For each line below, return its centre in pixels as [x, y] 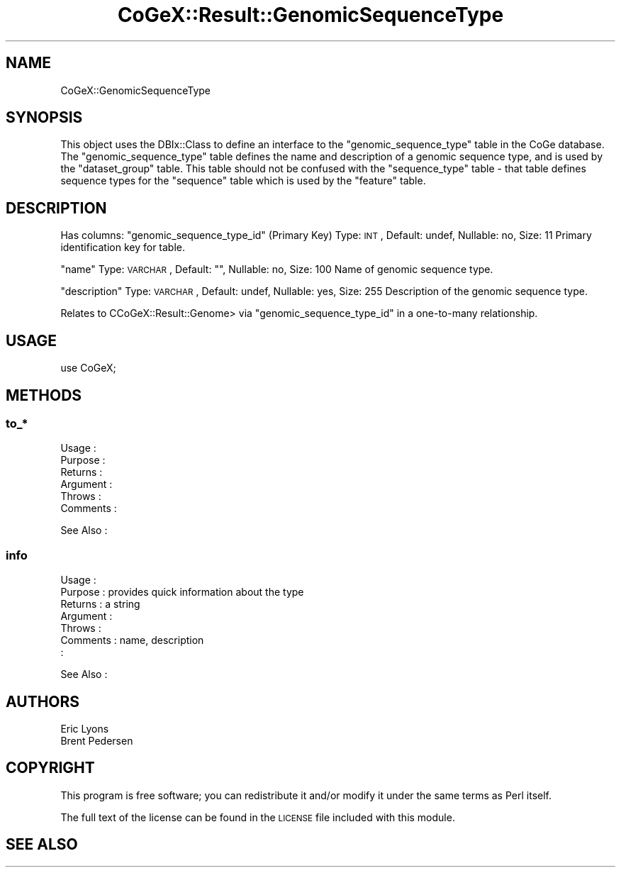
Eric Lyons [85, 728]
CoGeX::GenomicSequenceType [136, 90]
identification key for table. [123, 248]
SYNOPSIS [44, 118]
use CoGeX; [88, 368]
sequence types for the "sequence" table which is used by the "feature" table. [243, 181]
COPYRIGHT [50, 768]
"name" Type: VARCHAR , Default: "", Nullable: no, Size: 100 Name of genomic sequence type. [277, 269]
